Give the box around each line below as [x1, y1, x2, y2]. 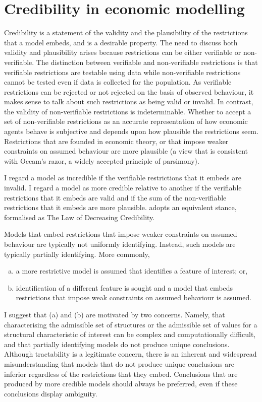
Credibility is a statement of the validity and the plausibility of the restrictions [4, 27, 248, 38]
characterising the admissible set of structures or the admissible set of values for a [4, 319, 257, 329]
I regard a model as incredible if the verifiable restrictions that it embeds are [4, 172, 241, 183]
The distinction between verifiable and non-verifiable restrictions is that [36, 56, 258, 67]
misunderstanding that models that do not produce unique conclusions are [4, 358, 234, 369]
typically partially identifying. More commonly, [4, 248, 150, 259]
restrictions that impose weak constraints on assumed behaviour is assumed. [16, 292, 252, 303]
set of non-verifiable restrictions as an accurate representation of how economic [4, 116, 248, 126]
